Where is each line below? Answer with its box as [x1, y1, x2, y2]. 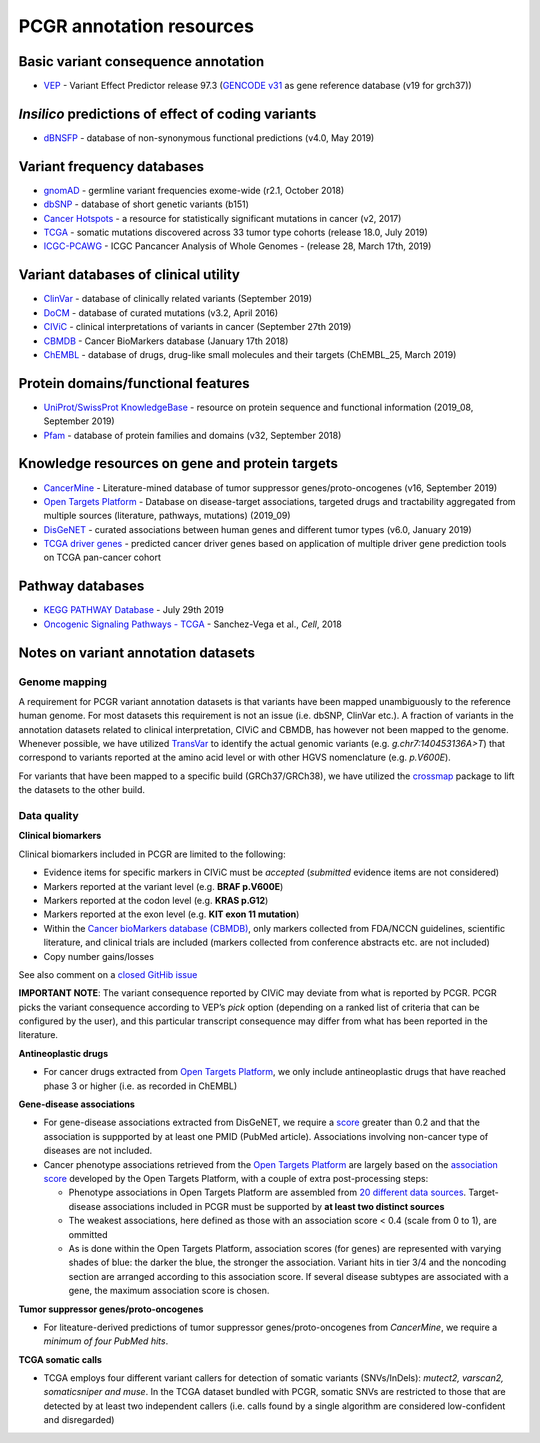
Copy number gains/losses [43, 950, 155, 962]
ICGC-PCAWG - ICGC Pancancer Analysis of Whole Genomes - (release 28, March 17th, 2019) [43, 240, 432, 252]
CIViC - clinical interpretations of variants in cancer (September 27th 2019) [43, 321, 352, 333]
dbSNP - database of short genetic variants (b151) [43, 198, 249, 210]
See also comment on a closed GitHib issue [18, 968, 198, 980]
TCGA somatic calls [18, 1353, 102, 1365]
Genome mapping [18, 675, 107, 689]
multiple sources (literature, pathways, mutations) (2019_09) [43, 510, 291, 522]
